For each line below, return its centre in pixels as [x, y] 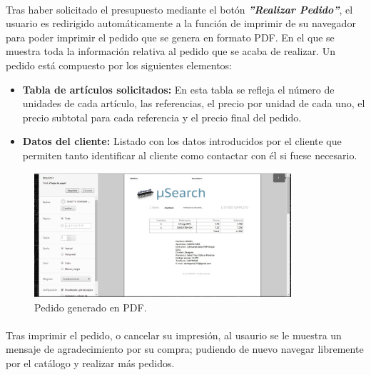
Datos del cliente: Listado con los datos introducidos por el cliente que [182, 141]
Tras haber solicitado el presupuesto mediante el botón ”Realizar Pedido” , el [179, 9]
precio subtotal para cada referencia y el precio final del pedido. [162, 117]
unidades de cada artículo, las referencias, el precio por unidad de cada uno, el [194, 103]
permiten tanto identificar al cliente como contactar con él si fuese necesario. [190, 155]
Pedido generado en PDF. [91, 307]
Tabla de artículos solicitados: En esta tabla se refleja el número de [178, 89]
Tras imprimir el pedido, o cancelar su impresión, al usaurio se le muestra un [174, 335]
